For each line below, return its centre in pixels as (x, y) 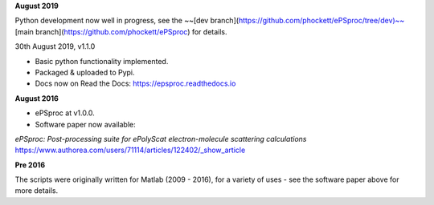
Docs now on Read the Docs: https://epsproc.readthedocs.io (135, 83)
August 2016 (37, 98)
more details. (37, 191)
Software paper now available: (85, 124)
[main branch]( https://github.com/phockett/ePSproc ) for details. (121, 31)
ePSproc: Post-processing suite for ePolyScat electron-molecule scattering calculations (161, 139)
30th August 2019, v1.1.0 (55, 46)
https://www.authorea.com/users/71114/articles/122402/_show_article (130, 150)
